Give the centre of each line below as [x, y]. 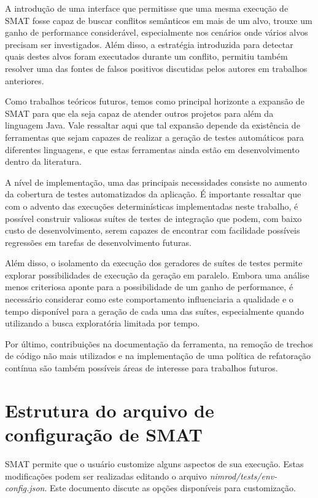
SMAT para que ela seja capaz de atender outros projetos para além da [139, 113]
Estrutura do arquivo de [110, 410]
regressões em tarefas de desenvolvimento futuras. [98, 242]
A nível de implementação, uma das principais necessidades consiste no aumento [156, 182]
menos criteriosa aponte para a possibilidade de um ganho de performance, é [149, 287]
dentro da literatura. [43, 161]
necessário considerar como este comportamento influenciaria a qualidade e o [149, 299]
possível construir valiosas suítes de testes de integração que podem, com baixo [153, 218]
